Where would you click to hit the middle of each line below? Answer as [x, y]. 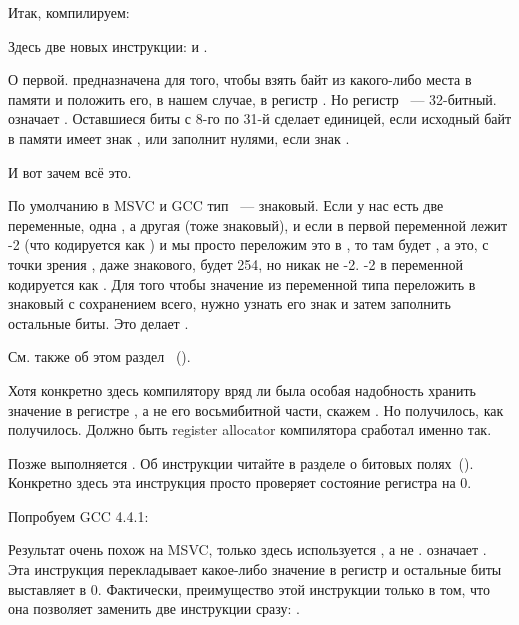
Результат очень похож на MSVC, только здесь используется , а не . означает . [247, 549]
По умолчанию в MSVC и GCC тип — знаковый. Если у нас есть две [226, 205]
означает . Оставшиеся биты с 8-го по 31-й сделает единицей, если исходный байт [260, 118]
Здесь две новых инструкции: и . [108, 45]
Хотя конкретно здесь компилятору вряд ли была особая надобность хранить [242, 389]
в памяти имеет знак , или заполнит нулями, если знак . [179, 137]
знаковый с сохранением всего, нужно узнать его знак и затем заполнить [229, 303]
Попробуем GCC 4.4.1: [78, 515]
